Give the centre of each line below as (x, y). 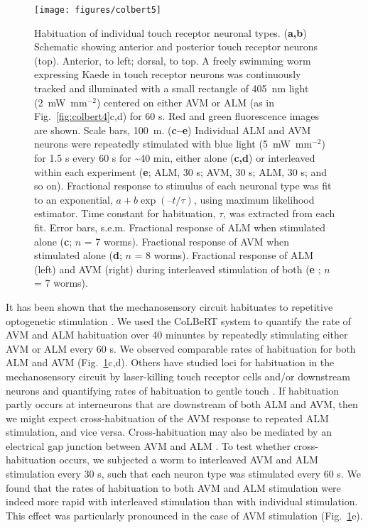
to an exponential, (74, 199)
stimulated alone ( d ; (78, 255)
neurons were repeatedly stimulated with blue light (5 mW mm (173, 144)
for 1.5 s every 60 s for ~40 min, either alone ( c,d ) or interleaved (175, 158)
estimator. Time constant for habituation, (125, 213)
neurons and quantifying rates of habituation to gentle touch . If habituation (172, 390)
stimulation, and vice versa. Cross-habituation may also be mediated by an (169, 432)
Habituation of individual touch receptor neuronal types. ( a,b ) (171, 32)
